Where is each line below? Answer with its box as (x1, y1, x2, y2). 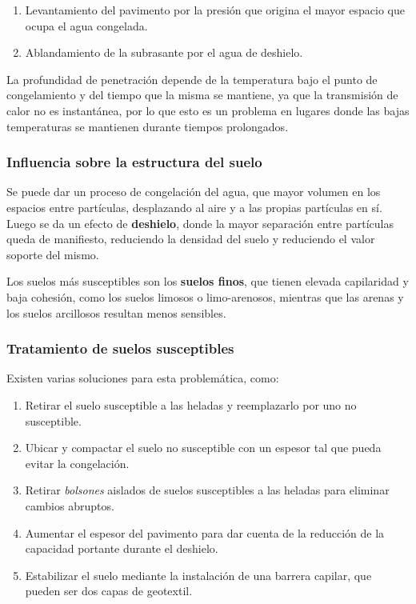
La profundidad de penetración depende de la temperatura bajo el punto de (6, 70, 378, 87)
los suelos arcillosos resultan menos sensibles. (6, 304, 226, 321)
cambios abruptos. (25, 497, 114, 514)
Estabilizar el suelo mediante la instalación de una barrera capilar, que (25, 566, 372, 583)
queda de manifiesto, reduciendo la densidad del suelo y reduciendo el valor (6, 230, 375, 247)
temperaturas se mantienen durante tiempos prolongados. (6, 118, 289, 134)
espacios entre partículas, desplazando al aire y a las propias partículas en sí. (6, 198, 382, 215)
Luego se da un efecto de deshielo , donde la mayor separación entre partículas (6, 214, 394, 231)
